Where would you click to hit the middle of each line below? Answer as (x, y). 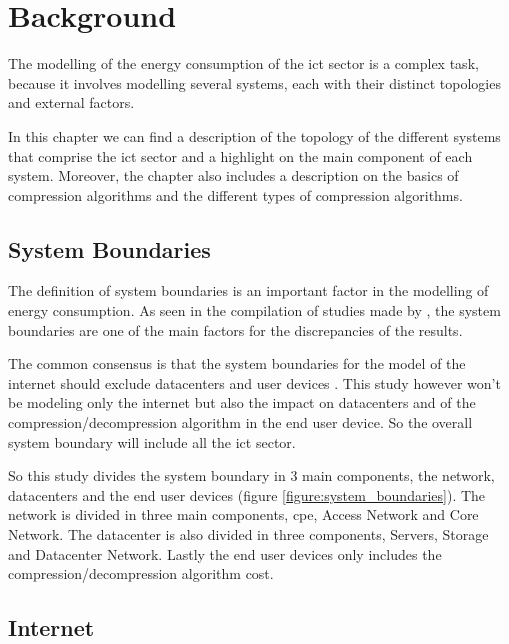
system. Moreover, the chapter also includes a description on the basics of (233, 175)
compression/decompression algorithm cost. (141, 573)
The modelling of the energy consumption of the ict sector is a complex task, (243, 63)
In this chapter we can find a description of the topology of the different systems (254, 135)
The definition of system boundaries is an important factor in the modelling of (248, 290)
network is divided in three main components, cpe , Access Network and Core (243, 514)
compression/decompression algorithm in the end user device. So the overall (240, 422)
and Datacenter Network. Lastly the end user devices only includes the (225, 553)
